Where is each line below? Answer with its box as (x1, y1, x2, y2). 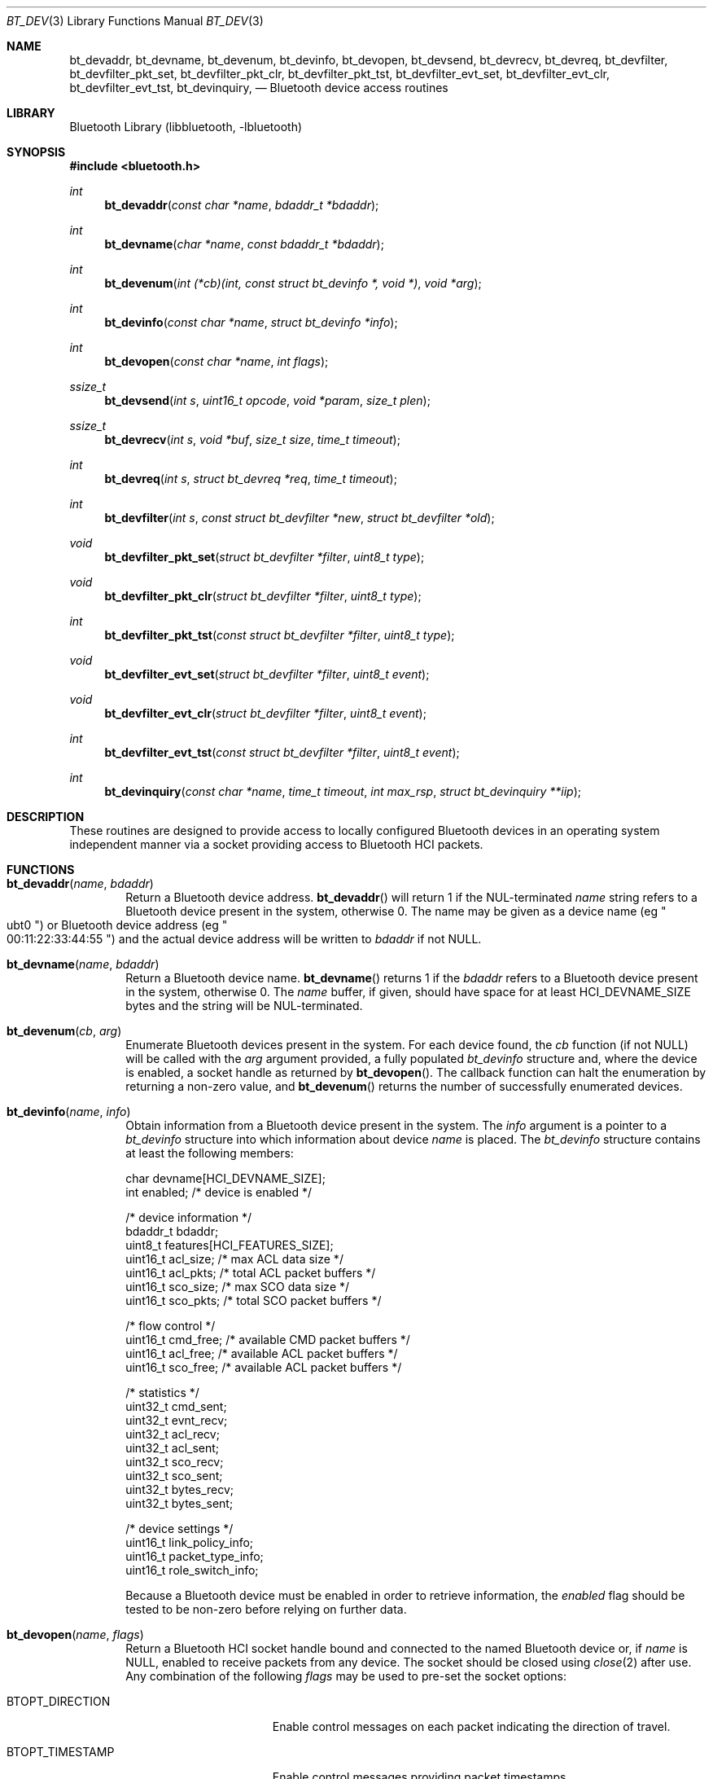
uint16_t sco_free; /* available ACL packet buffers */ (125, 1360, 402, 1374)
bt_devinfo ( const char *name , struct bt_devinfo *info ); (104, 315, 398, 329)
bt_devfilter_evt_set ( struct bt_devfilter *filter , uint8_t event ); (104, 667, 430, 681)
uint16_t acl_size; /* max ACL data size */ (125, 1252, 343, 1266)
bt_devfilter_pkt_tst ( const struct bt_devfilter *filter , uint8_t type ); (104, 628, 455, 642)
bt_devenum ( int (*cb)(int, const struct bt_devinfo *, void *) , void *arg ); (104, 276, 482, 290)
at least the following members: (125, 1146, 294, 1160)
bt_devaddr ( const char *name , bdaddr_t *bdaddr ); (104, 198, 379, 212)
